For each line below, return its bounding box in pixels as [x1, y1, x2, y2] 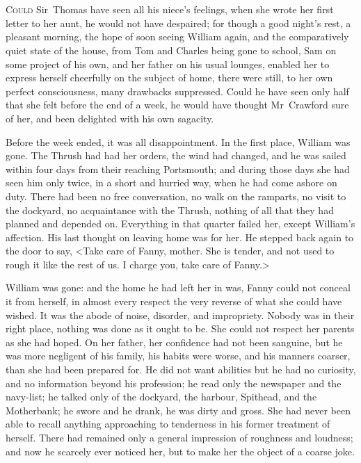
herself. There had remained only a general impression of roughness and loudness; [6, 430, 353, 444]
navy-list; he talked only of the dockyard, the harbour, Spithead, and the [6, 389, 317, 404]
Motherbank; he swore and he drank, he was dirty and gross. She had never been [6, 403, 351, 417]
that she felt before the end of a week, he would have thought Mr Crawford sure [6, 97, 349, 112]
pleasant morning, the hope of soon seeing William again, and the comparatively [6, 29, 349, 44]
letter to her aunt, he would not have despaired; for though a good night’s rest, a [6, 15, 351, 30]
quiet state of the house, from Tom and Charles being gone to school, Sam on [6, 42, 337, 57]
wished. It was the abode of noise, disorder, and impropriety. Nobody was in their [6, 307, 355, 322]
